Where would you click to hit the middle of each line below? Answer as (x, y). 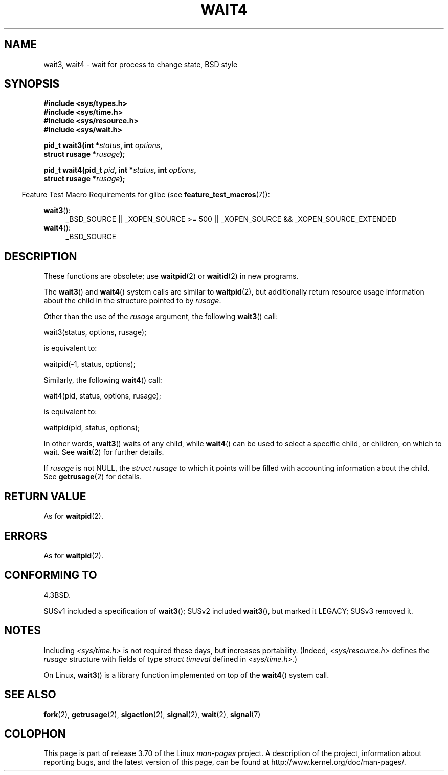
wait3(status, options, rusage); (95, 332)
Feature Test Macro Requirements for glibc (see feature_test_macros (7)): (146, 195)
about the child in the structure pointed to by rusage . (132, 301)
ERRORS (26, 536)
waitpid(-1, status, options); (89, 364)
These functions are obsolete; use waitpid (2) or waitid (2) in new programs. (171, 276)
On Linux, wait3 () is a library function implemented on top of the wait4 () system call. (186, 675)
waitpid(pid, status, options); (92, 428)
